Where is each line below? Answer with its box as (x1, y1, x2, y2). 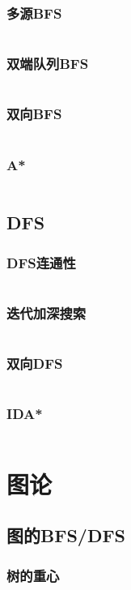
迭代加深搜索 (6, 302, 87, 323)
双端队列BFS (6, 53, 89, 74)
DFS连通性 (6, 252, 76, 272)
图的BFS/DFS (6, 523, 126, 548)
